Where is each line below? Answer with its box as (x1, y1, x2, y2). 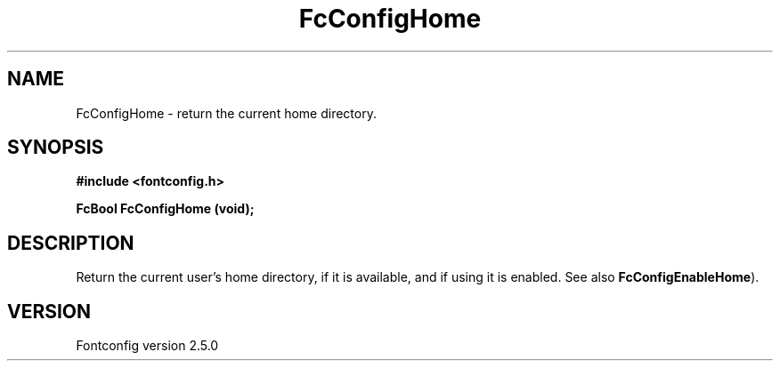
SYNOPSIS (7, 136, 104, 159)
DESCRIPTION (7, 231, 134, 254)
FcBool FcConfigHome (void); (76, 201, 255, 217)
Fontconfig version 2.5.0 (76, 338, 219, 354)
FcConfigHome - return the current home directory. (76, 105, 377, 121)
